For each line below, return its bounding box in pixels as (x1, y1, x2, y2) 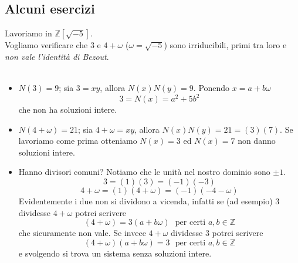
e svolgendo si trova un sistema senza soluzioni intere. (18, 247, 212, 259)
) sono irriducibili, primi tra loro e (164, 39, 287, 51)
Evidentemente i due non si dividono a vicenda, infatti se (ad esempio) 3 (18, 195, 280, 207)
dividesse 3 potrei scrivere (171, 227, 263, 239)
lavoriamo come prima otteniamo (18, 134, 137, 147)
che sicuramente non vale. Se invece (18, 227, 146, 239)
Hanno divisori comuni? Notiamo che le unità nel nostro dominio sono (18, 166, 270, 178)
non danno (238, 134, 276, 147)
